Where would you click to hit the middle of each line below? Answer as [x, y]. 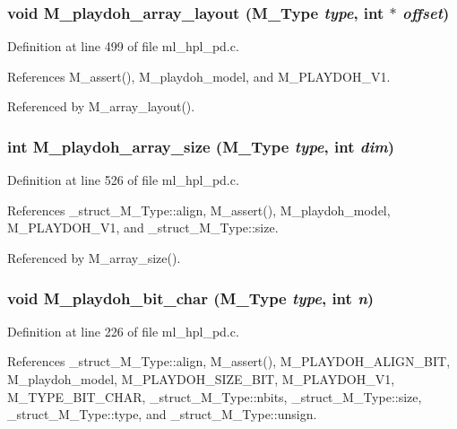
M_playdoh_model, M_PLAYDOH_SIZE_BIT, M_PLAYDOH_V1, [201, 379]
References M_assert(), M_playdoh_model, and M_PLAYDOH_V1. [199, 76]
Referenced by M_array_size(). [94, 258]
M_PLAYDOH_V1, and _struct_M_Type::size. [143, 228]
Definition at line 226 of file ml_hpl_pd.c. [123, 331]
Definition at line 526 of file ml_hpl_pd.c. [123, 180]
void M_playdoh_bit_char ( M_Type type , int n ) [191, 298]
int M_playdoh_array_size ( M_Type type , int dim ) [201, 146]
